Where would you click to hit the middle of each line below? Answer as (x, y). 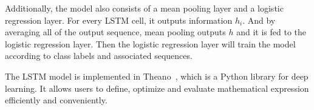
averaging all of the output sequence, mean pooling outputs (115, 32)
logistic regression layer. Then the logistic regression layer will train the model (150, 43)
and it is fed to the (271, 32)
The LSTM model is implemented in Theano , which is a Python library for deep (157, 76)
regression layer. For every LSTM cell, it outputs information (119, 20)
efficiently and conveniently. (56, 100)
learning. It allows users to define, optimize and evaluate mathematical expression (157, 88)
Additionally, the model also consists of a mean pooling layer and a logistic (144, 8)
